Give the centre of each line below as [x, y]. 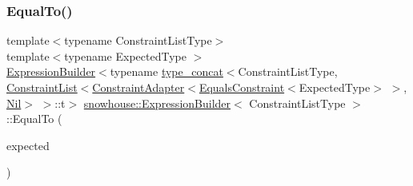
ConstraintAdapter [138, 87]
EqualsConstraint [242, 87]
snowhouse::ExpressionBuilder [157, 103]
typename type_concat [166, 71]
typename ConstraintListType [138, 40]
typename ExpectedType [125, 55]
